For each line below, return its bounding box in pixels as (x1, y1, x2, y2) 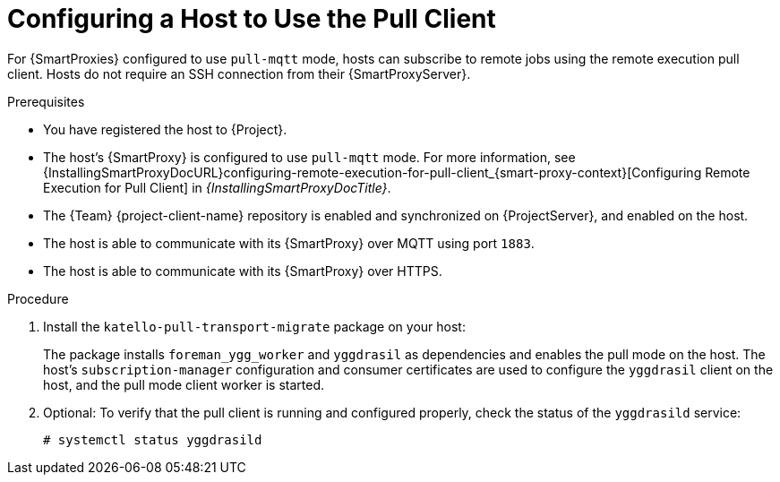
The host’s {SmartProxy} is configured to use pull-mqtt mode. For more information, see (43, 149, 576, 165)
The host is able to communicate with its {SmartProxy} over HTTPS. (43, 263, 442, 279)
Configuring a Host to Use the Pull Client (7, 4, 496, 34)
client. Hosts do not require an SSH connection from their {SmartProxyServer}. (7, 65, 471, 82)
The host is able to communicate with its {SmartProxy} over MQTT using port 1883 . (43, 235, 535, 251)
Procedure (7, 290, 69, 306)
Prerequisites (7, 93, 85, 109)
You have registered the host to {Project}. (43, 121, 287, 137)
